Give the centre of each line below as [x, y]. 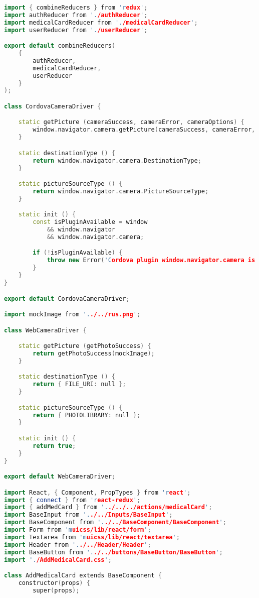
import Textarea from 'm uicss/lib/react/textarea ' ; [92, 537]
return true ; [54, 446]
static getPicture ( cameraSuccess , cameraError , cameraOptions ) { [131, 122]
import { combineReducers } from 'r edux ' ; [76, 8]
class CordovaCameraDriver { [53, 106]
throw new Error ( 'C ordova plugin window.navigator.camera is [151, 260]
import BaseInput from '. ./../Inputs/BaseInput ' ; [88, 515]
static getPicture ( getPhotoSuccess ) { [85, 346]
